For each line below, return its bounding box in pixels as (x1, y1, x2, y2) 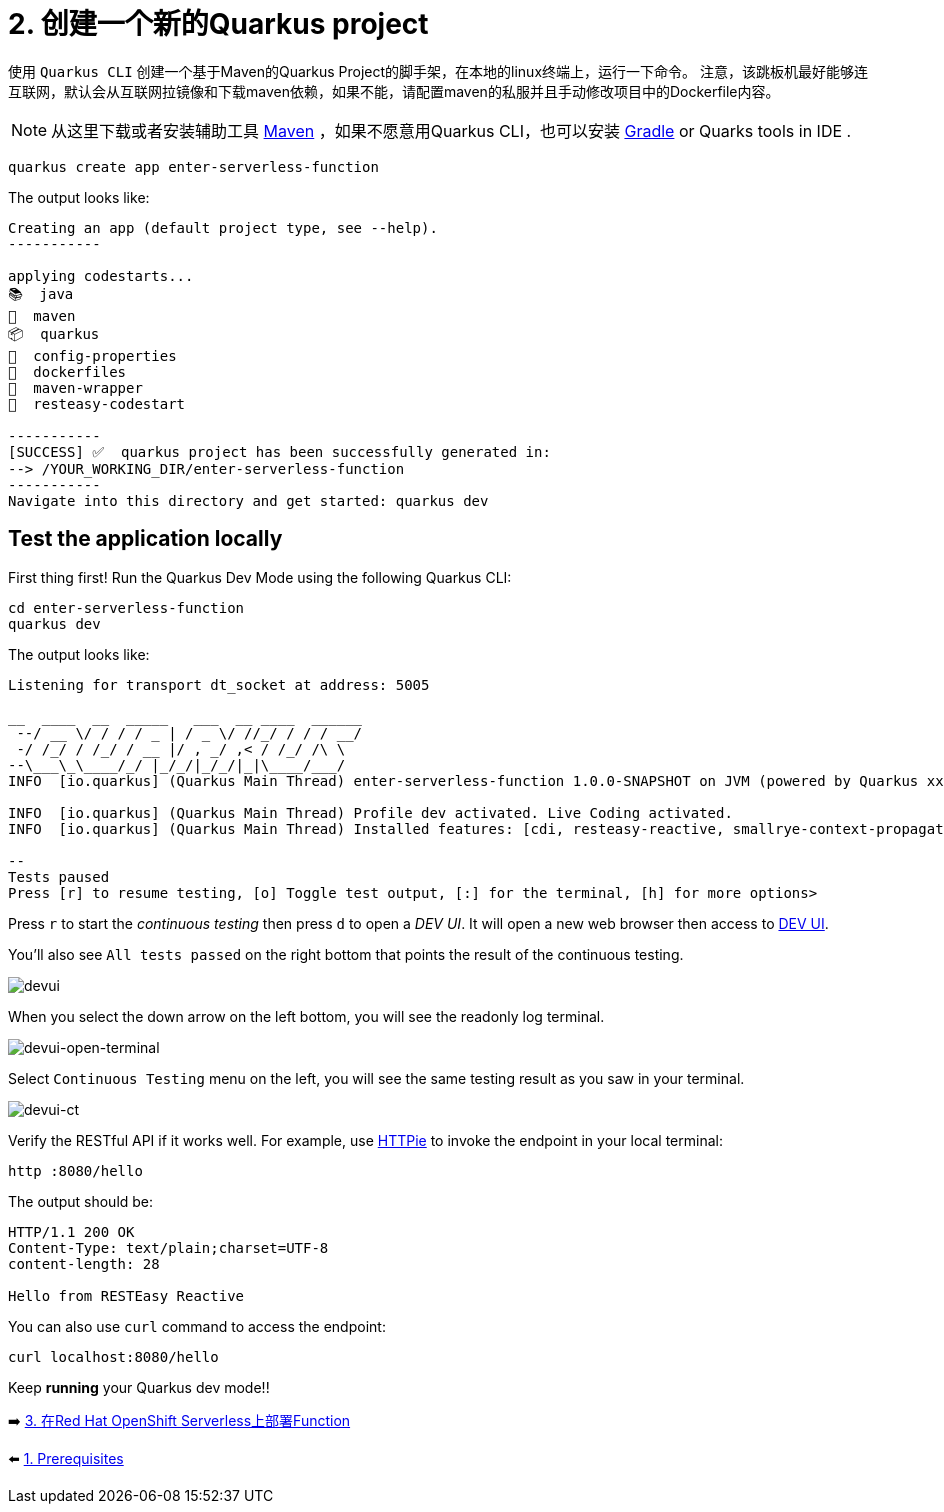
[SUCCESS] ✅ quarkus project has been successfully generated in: (8, 443, 551, 460)
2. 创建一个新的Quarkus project (8, 7, 429, 41)
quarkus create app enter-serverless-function (8, 158, 379, 175)
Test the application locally (8, 526, 283, 552)
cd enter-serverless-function (8, 599, 245, 616)
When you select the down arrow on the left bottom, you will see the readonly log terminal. (8, 1007, 605, 1025)
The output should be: (8, 1192, 154, 1210)
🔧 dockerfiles (8, 363, 127, 380)
